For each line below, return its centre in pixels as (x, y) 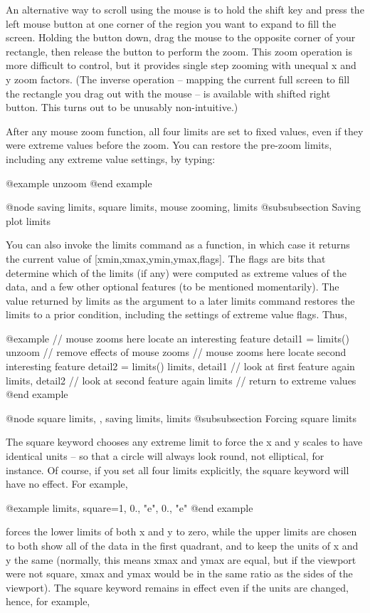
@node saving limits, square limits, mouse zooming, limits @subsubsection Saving (183, 207)
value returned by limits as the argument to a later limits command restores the (180, 300)
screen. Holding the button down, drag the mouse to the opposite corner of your (181, 37)
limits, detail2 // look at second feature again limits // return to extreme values (181, 380)
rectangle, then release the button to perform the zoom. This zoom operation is (179, 51)
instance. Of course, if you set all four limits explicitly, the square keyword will (178, 470)
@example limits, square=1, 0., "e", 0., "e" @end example (129, 507)
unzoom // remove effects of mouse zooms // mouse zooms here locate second (176, 352)
